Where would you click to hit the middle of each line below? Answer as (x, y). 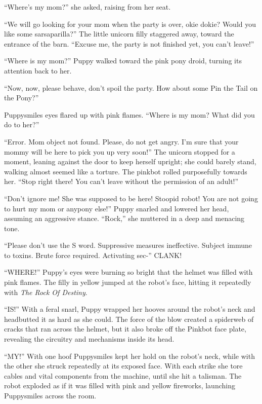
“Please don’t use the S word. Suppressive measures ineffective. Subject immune (128, 245)
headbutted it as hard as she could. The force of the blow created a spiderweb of (129, 319)
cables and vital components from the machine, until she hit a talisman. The (123, 375)
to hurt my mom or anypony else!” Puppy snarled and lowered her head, (117, 208)
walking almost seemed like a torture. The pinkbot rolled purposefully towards (126, 171)
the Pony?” (21, 98)
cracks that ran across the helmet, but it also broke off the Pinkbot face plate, (125, 329)
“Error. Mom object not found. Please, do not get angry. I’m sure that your (121, 141)
